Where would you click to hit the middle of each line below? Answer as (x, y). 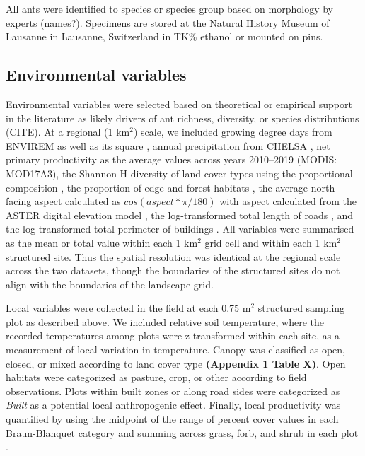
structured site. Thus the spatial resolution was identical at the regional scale (173, 256)
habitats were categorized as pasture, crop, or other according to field (156, 377)
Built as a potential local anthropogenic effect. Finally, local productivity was (173, 405)
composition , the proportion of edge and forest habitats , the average (157, 187)
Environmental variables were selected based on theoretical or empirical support (179, 104)
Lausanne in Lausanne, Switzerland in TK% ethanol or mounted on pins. (164, 36)
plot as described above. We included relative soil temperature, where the (165, 321)
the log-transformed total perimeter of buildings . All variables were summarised (180, 229)
